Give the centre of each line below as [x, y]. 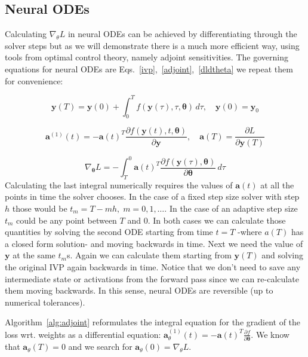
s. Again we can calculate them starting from [149, 255]
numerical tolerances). [45, 302]
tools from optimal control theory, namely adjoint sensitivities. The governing [147, 57]
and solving [283, 255]
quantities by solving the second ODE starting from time [109, 232]
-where [250, 232]
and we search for [100, 347]
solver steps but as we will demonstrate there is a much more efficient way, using [152, 45]
